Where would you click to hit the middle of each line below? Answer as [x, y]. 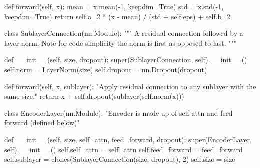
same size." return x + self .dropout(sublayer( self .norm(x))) [94, 96]
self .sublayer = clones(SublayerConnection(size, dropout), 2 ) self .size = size [120, 159]
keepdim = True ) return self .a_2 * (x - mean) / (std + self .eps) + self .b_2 [117, 16]
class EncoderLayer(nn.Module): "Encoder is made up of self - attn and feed [118, 113]
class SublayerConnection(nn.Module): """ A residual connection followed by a [124, 33]
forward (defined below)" [42, 123]
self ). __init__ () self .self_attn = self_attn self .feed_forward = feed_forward [123, 149]
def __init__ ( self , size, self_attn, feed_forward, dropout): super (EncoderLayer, [128, 139]
